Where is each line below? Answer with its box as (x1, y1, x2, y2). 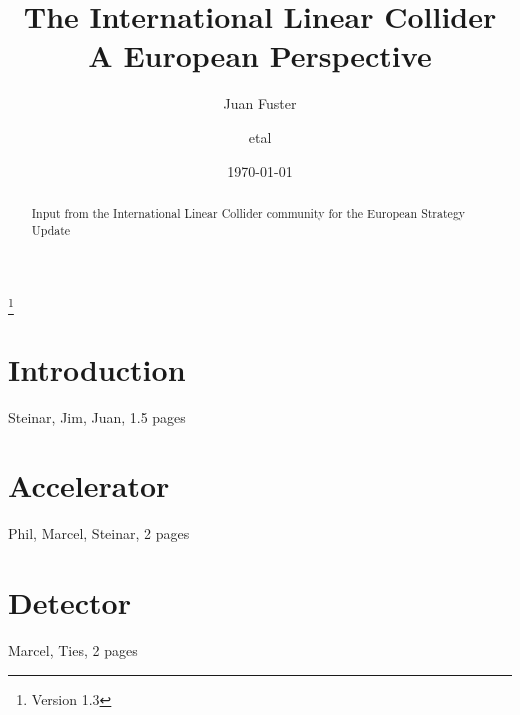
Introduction (8, 348, 186, 389)
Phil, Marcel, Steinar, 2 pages (8, 523, 190, 544)
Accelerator (8, 465, 170, 506)
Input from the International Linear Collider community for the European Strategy (31, 204, 466, 221)
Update (31, 221, 71, 238)
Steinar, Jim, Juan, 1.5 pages (8, 406, 186, 427)
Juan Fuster (223, 93, 297, 114)
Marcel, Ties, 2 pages (8, 640, 138, 661)
